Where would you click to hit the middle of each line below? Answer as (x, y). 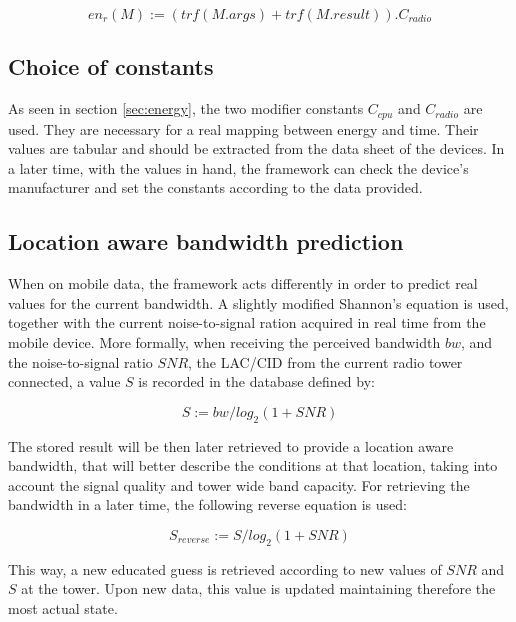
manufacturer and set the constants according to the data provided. (215, 187)
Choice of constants (111, 66)
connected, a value (64, 381)
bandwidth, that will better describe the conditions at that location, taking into (253, 465)
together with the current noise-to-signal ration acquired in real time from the (247, 322)
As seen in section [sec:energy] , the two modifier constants (186, 108)
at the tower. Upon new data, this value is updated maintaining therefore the (258, 588)
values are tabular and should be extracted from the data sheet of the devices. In (256, 148)
